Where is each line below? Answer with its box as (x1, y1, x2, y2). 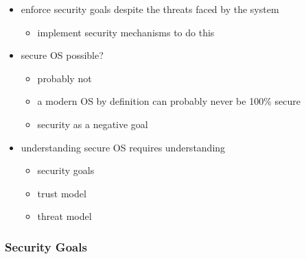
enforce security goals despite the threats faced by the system (21, 2, 279, 16)
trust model (37, 186, 86, 200)
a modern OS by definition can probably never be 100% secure (37, 94, 301, 108)
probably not (37, 71, 92, 85)
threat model (37, 209, 92, 223)
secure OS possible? (21, 48, 104, 62)
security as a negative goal (37, 116, 148, 131)
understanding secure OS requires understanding (21, 140, 226, 154)
